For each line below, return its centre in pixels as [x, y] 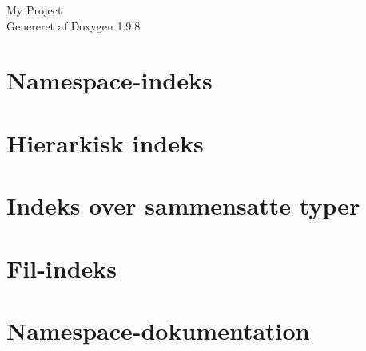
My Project [34, 10]
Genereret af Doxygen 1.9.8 [74, 25]
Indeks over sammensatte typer [183, 205]
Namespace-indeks [109, 80]
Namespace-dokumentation [158, 330]
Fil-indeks [62, 268]
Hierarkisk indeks [105, 142]
